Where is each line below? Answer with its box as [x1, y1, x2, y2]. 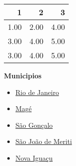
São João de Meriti [15, 136, 72, 146]
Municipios [4, 71, 42, 80]
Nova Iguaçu [15, 152, 53, 163]
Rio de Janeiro [15, 87, 59, 97]
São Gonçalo [15, 119, 53, 130]
